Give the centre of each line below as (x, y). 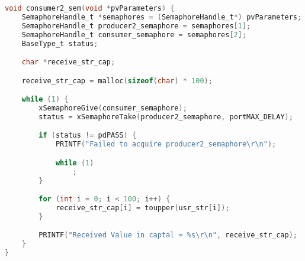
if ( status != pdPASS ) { (88, 136)
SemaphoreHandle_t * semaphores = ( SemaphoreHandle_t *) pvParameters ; (162, 17)
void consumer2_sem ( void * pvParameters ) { (90, 8)
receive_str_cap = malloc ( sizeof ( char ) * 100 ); (117, 81)
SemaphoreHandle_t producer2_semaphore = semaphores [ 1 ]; (136, 26)
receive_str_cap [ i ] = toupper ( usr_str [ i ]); (142, 208)
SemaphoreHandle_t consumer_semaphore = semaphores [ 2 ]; (134, 35)
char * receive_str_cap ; (68, 62)
